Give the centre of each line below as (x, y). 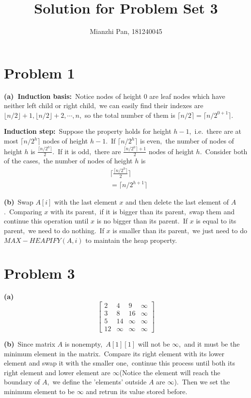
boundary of (22, 382)
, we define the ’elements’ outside (97, 382)
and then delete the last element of (177, 202)
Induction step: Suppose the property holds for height (88, 131)
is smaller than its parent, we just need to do (180, 230)
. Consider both (224, 151)
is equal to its (216, 221)
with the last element (86, 202)
